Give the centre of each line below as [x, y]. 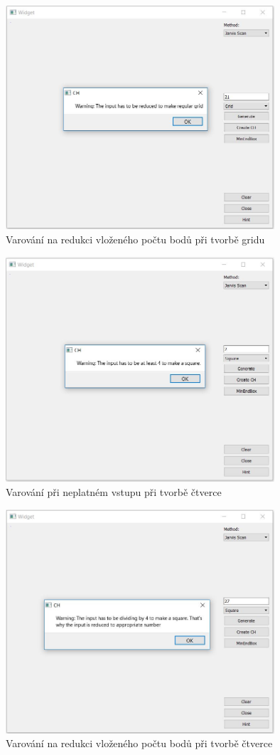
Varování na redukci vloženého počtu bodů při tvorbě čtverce [139, 743]
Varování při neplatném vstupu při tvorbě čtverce [114, 492]
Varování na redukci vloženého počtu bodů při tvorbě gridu [135, 239]
